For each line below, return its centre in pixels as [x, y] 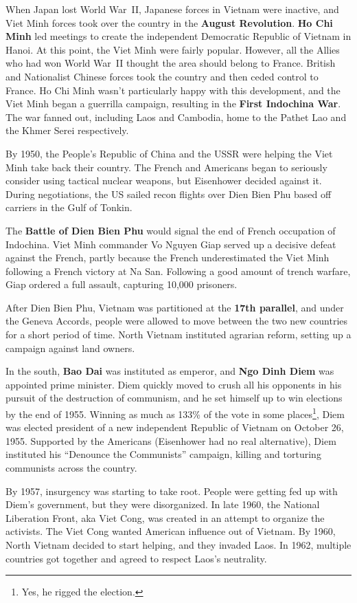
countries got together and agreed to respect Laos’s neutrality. [136, 558]
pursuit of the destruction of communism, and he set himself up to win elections [174, 398]
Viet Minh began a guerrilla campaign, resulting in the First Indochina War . [173, 103]
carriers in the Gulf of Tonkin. [69, 207]
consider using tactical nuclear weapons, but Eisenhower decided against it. [164, 180]
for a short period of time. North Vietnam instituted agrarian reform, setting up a [178, 335]
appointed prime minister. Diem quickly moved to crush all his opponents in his [174, 384]
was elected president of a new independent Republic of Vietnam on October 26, [175, 427]
